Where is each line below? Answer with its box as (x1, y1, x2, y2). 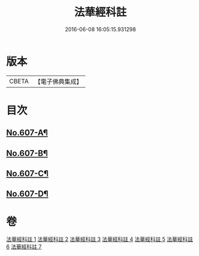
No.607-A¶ (6, 128, 48, 138)
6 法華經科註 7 (6, 243, 42, 251)
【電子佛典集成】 (34, 77, 82, 86)
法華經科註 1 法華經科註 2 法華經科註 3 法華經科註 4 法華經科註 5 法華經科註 (6, 236, 193, 243)
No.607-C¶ (6, 168, 49, 179)
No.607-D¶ (6, 189, 49, 199)
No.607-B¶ (6, 148, 48, 158)
